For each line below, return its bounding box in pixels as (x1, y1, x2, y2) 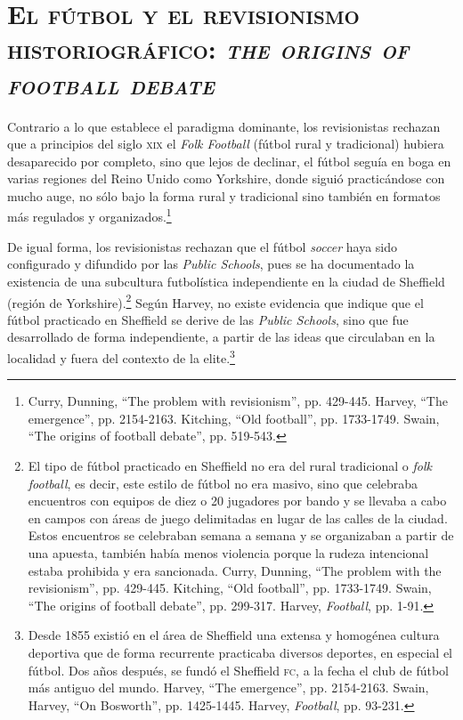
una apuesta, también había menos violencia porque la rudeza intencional (28, 543, 429, 562)
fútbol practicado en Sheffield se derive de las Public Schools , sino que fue (7, 310, 409, 328)
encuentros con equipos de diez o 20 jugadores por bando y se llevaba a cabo (28, 491, 447, 510)
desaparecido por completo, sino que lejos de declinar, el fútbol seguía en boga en (7, 151, 451, 170)
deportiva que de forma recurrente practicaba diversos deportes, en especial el (28, 643, 453, 661)
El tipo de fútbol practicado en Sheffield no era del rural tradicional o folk (28, 456, 432, 474)
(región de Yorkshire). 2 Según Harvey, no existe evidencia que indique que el (7, 290, 424, 311)
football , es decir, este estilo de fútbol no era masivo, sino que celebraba (28, 473, 418, 492)
